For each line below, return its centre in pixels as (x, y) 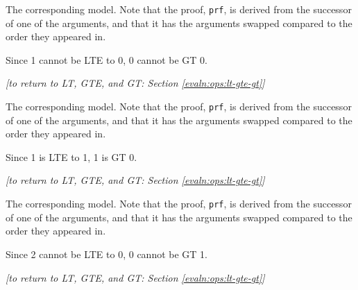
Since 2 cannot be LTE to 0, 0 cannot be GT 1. (106, 254)
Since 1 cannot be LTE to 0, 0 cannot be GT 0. (106, 59)
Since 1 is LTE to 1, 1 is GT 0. (71, 156)
